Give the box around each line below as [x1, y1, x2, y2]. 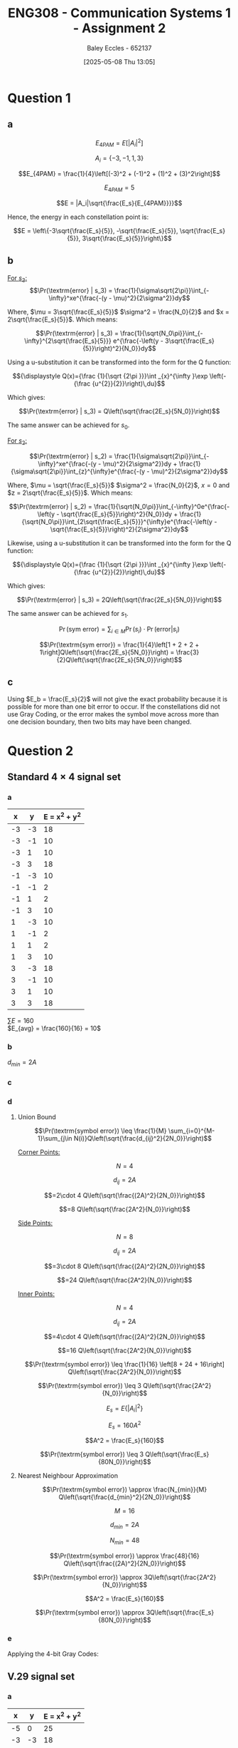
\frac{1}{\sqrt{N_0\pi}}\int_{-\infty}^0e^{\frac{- [93, 503, 230, 510]
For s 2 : [7, 436, 27, 446]
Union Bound [17, 1112, 57, 1121]
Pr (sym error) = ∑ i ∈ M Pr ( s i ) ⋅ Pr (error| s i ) [59, 624, 180, 635]
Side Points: [17, 1218, 53, 1227]
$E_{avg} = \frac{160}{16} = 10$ [7, 1024, 102, 1032]
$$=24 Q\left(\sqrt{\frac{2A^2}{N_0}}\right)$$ [57, 1275, 193, 1284]
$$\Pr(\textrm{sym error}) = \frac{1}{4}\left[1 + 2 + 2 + [39, 640, 200, 649]
